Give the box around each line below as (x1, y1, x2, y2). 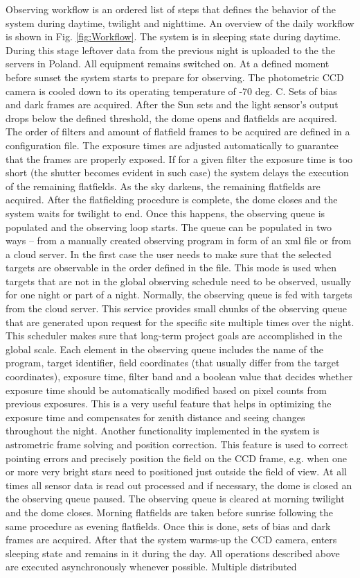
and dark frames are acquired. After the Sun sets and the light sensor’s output (6, 97, 339, 112)
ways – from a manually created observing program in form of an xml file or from (6, 233, 352, 248)
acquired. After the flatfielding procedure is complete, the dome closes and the (6, 192, 338, 207)
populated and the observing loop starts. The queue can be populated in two (6, 219, 332, 234)
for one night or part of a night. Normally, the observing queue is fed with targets (6, 287, 352, 302)
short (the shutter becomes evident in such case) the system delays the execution (6, 165, 349, 180)
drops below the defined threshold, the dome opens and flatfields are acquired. (6, 110, 337, 125)
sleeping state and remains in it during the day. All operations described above (6, 545, 340, 560)
